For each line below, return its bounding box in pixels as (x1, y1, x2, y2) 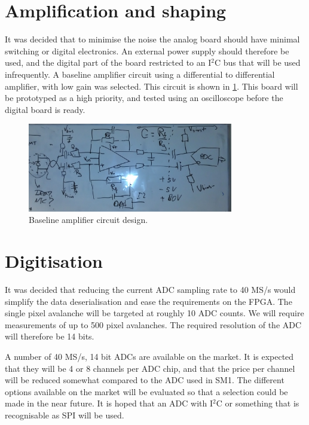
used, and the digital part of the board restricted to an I (5, 56, 212, 69)
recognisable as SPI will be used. (5, 408, 124, 421)
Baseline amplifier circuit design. (29, 213, 148, 226)
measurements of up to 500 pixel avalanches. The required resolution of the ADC (5, 318, 302, 331)
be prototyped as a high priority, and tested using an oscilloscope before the (5, 91, 283, 104)
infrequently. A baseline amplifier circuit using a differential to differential (5, 68, 275, 80)
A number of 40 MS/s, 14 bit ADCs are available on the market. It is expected (5, 350, 294, 362)
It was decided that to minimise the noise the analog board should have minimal (5, 33, 300, 45)
